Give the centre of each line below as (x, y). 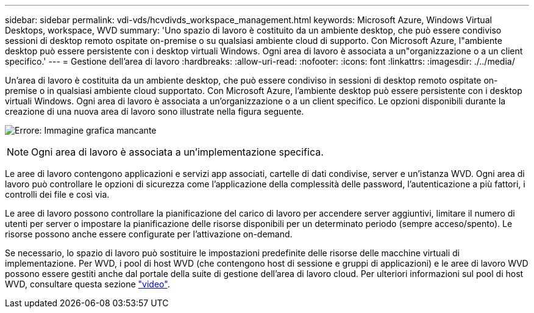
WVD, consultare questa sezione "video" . (87, 284)
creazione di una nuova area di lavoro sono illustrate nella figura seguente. (155, 111)
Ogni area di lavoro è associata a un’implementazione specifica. (177, 152)
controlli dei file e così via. (57, 194)
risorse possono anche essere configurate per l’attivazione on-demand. (149, 234)
